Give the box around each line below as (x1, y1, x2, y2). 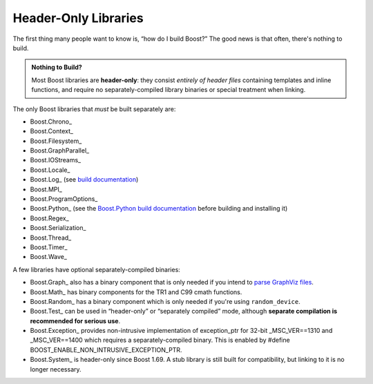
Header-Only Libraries (12, 10, 144, 26)
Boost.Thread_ (30, 233, 72, 242)
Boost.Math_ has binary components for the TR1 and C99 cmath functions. (30, 287, 242, 296)
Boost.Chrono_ (30, 117, 73, 126)
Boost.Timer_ (30, 242, 68, 251)
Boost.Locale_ (30, 166, 70, 174)
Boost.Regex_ (30, 214, 69, 222)
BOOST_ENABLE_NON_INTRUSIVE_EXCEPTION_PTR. (30, 345, 182, 354)
